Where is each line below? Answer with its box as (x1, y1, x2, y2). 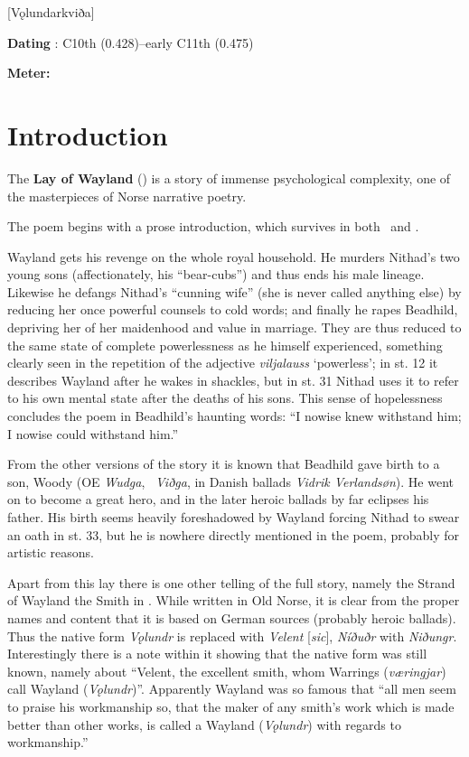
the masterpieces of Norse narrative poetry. (7, 186, 247, 205)
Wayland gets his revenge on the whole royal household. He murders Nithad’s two (7, 247, 460, 266)
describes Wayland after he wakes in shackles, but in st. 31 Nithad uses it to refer (7, 370, 459, 389)
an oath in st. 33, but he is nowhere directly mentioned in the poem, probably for (7, 525, 460, 544)
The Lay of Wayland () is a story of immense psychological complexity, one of (7, 168, 451, 187)
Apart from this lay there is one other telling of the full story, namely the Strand (7, 573, 455, 592)
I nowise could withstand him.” (7, 424, 179, 443)
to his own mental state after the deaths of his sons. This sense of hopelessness (7, 388, 443, 407)
